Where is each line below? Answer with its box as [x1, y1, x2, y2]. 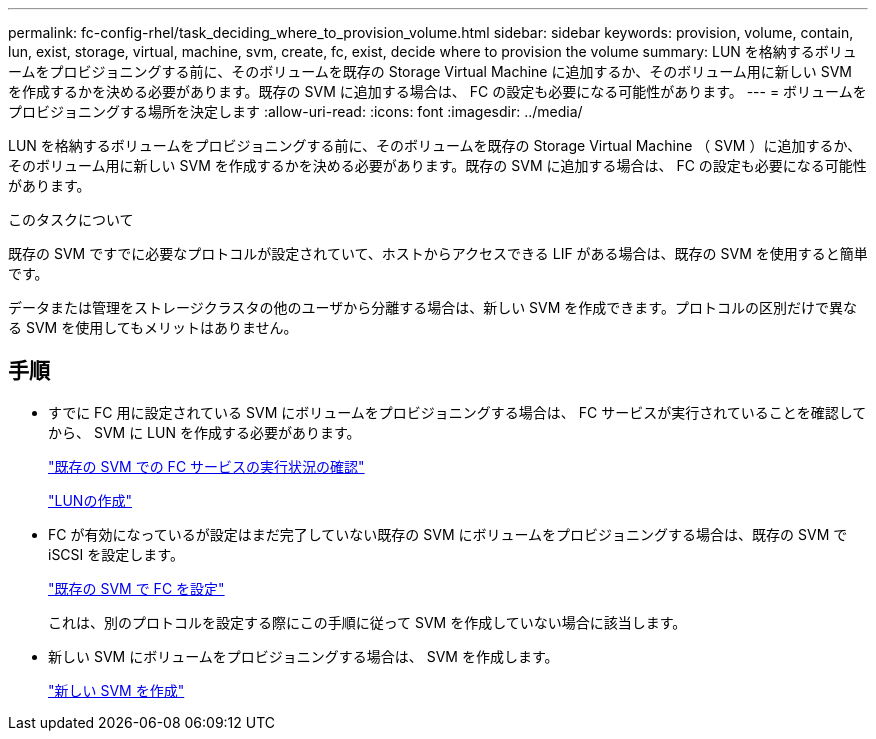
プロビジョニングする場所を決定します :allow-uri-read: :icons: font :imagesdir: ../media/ [8, 103, 583, 120]
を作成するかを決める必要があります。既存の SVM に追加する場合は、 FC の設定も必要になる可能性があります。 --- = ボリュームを [8, 83, 867, 100]
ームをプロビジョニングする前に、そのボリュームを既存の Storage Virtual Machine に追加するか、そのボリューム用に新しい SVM [8, 63, 852, 80]
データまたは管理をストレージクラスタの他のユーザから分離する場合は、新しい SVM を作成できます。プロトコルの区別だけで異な [8, 299, 857, 316]
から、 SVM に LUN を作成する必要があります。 [48, 423, 361, 441]
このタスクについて [8, 211, 134, 228]
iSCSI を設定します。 [48, 545, 184, 563]
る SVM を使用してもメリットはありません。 [8, 319, 298, 336]
